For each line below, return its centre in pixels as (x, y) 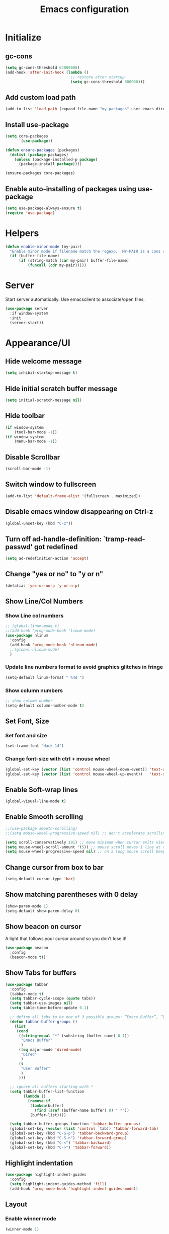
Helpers (22, 233)
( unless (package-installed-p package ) (56, 160)
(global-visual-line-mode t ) (36, 801)
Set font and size (26, 736)
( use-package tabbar (27, 984)
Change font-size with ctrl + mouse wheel (58, 759)
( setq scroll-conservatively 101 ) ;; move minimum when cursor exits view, (86, 842)
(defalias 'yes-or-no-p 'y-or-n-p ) (43, 586)
